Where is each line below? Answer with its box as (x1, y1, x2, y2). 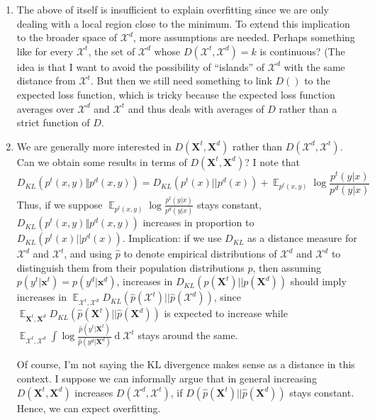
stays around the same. (138, 328, 238, 343)
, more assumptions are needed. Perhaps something (133, 30, 355, 45)
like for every (16, 43, 74, 58)
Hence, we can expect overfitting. (16, 400, 161, 415)
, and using (64, 246, 113, 261)
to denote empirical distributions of (123, 246, 277, 261)
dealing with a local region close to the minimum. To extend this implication (16, 16, 350, 31)
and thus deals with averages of (128, 101, 264, 116)
